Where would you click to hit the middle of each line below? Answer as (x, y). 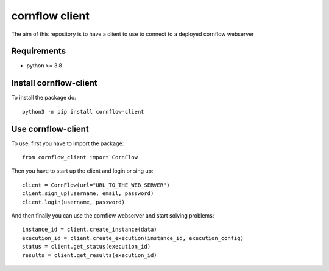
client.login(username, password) (73, 202)
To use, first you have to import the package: (68, 143)
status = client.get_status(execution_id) (87, 247)
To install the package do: (44, 98)
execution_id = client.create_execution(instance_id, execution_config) (133, 238)
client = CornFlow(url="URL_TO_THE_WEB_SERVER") (96, 185)
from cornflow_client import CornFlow (80, 157)
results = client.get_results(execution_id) (90, 255)
